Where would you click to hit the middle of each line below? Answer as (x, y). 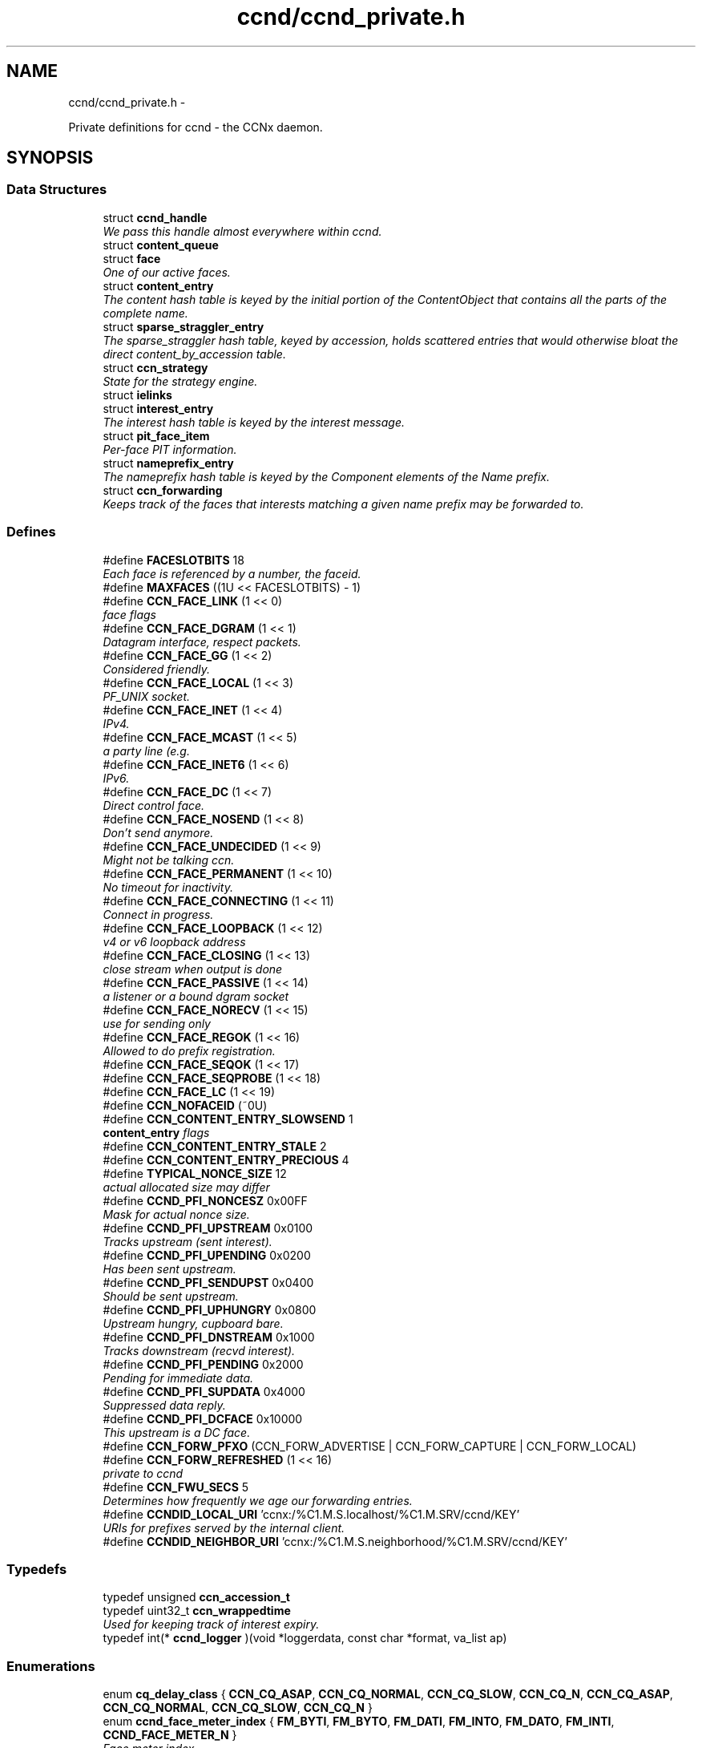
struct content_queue (161, 245)
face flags (129, 614)
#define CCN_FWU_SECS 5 (176, 1487)
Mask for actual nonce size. (176, 1214)
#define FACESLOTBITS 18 (173, 560)
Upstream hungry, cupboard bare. (193, 1323)
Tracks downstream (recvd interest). (199, 1350)
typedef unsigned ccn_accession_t (196, 1597)
